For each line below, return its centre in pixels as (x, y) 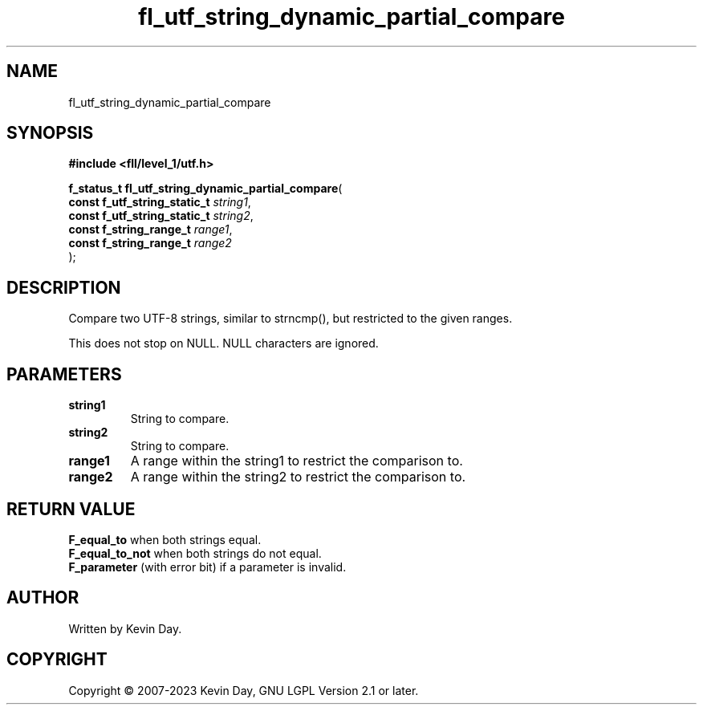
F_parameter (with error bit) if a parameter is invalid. (207, 567)
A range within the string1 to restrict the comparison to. (297, 461)
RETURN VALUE (71, 509)
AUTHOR (43, 598)
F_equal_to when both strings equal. (165, 539)
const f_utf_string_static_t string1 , (160, 202)
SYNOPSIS (50, 133)
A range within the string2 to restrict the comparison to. (298, 477)
